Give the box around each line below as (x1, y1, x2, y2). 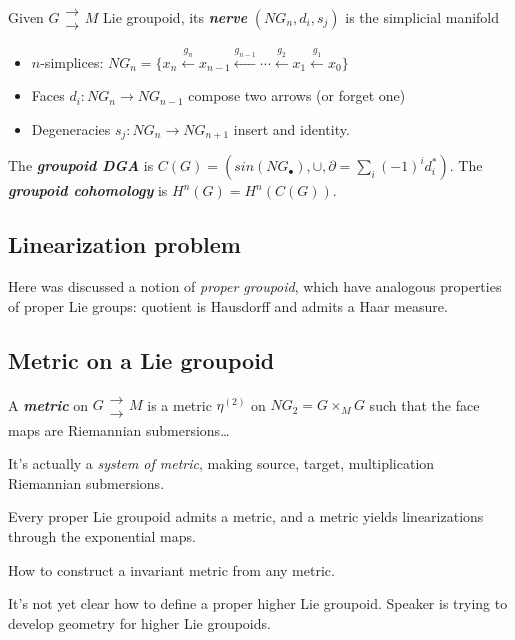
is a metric (147, 394, 212, 415)
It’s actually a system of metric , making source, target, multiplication (8, 453, 435, 474)
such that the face (369, 394, 480, 415)
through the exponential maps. (8, 526, 196, 547)
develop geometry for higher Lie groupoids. (8, 612, 271, 633)
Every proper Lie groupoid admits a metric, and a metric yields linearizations (8, 506, 484, 527)
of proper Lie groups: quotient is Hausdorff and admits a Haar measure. (8, 295, 448, 316)
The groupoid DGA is (8, 155, 154, 176)
